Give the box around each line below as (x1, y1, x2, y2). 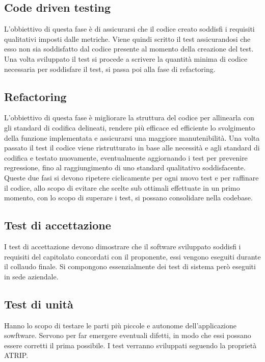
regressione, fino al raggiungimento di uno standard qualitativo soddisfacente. (4, 162, 246, 173)
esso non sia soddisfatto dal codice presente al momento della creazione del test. (4, 43, 254, 54)
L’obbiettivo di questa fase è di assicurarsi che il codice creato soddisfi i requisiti (4, 23, 255, 34)
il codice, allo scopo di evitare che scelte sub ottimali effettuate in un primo (4, 182, 240, 193)
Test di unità (4, 296, 73, 312)
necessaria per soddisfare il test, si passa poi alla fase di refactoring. (4, 63, 216, 74)
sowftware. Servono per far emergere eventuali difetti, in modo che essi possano (4, 330, 251, 341)
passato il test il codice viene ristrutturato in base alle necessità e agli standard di (4, 142, 260, 153)
